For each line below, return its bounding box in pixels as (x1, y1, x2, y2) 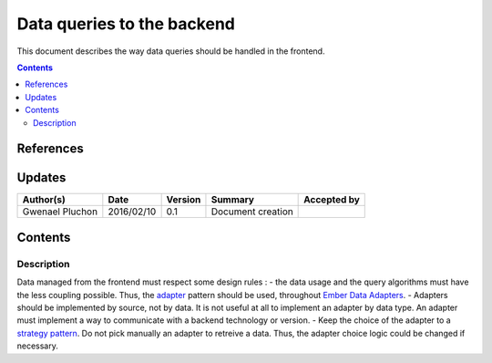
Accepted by (303, 193, 360, 206)
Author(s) (22, 193, 66, 206)
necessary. (16, 340, 59, 351)
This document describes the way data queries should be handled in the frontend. (16, 46, 325, 57)
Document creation (210, 205, 293, 218)
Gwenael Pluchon (22, 205, 98, 218)
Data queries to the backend (16, 14, 236, 34)
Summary (210, 193, 255, 206)
